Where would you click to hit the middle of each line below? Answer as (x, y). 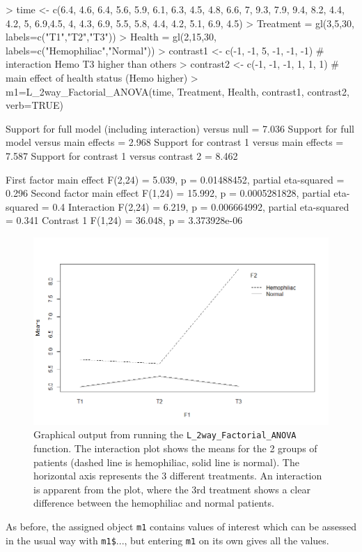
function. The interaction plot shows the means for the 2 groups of (175, 448)
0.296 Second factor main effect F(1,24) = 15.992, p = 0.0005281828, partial (168, 193)
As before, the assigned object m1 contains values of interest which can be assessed (181, 526)
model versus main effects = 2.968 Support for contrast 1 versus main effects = (175, 142)
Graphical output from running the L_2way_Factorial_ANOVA (165, 434)
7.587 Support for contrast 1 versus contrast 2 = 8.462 (122, 155)
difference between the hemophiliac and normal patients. (154, 503)
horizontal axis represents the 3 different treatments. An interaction (178, 476)
